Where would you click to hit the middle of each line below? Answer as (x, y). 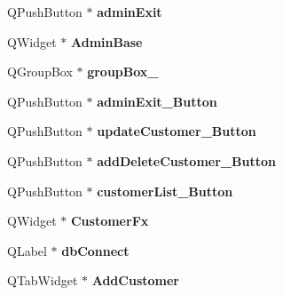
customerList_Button (165, 191)
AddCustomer (135, 280)
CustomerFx (110, 221)
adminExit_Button (157, 101)
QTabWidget (43, 280)
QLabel (27, 250)
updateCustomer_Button (177, 131)
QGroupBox (40, 72)
